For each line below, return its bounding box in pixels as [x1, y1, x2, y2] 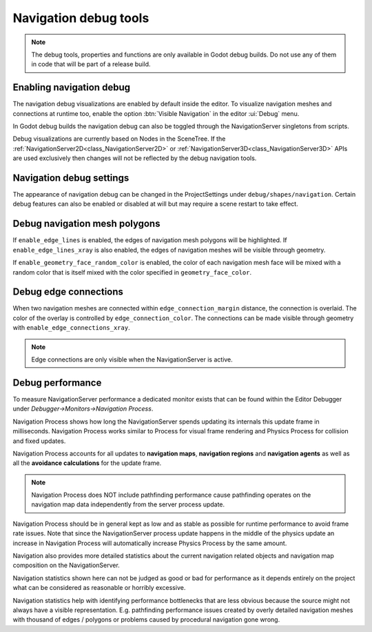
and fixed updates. [12, 437, 66, 445]
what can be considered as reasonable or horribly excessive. [12, 584, 186, 592]
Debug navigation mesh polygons [12, 218, 161, 230]
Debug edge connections [12, 286, 124, 298]
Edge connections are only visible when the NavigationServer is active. [31, 355, 234, 364]
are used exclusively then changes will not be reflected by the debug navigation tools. [12, 154, 257, 162]
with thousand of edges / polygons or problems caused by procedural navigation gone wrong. [12, 615, 280, 624]
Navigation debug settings [12, 172, 130, 184]
